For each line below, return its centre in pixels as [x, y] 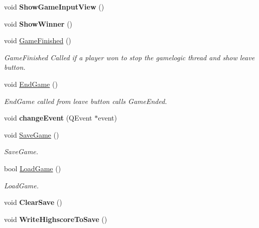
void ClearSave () [33, 202]
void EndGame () [31, 84]
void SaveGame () [32, 134]
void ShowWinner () [38, 23]
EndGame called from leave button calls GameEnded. [86, 101]
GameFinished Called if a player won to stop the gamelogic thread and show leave [129, 57]
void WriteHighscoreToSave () [56, 219]
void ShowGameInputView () [54, 7]
